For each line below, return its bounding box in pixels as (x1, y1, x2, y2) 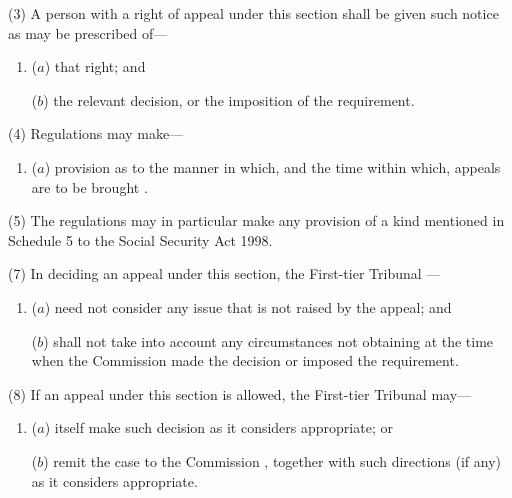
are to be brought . (31, 176, 148, 197)
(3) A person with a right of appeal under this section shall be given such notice (8, 3, 499, 23)
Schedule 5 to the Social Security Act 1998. (8, 229, 273, 250)
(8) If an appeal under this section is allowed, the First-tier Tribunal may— (8, 383, 472, 404)
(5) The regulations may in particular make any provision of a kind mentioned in (8, 210, 505, 231)
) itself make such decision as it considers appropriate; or (44, 417, 393, 438)
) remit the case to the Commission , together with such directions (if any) (43, 450, 502, 471)
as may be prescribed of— (8, 22, 168, 43)
